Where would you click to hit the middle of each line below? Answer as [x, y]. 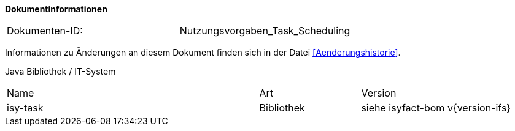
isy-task [25, 108]
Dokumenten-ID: [45, 31]
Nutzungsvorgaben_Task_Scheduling [265, 31]
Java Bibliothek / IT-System [60, 71]
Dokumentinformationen [56, 9]
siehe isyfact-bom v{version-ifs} [436, 108]
